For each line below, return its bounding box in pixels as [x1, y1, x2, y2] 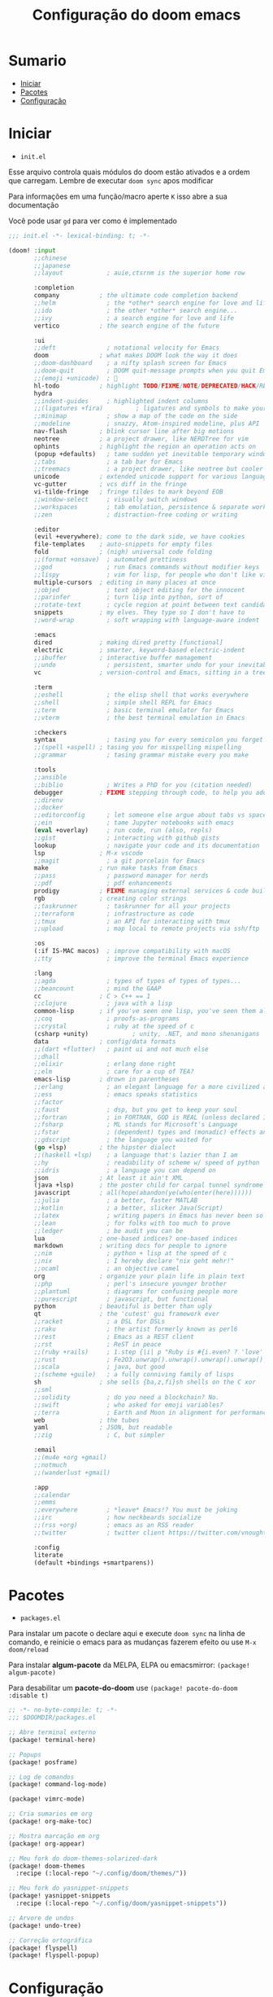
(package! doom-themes [8, 1862, 85, 1870]
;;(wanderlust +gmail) [33, 1468, 111, 1477]
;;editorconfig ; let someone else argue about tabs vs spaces [33, 811, 271, 819]
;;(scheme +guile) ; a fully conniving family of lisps [33, 1371, 234, 1379]
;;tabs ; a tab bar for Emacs [33, 458, 184, 466]
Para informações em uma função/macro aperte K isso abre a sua [8, 191, 227, 201]
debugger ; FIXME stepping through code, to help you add [33, 788, 267, 797]
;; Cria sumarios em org [8, 1810, 93, 1818]
